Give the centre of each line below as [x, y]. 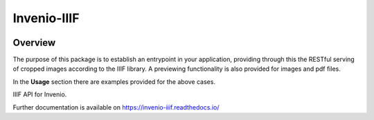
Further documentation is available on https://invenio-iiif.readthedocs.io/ [116, 107]
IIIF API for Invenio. [40, 94]
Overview [34, 43]
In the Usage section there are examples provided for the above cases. [114, 82]
